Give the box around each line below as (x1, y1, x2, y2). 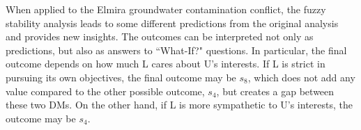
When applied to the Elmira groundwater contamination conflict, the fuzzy (6, 2, 326, 16)
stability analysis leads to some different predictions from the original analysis (6, 15, 339, 30)
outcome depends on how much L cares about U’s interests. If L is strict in (6, 56, 325, 71)
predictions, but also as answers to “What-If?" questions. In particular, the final (6, 42, 347, 57)
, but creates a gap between (216, 83, 335, 98)
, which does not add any (247, 70, 355, 84)
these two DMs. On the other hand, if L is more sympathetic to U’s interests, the (6, 97, 353, 112)
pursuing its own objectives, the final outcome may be (6, 70, 236, 84)
